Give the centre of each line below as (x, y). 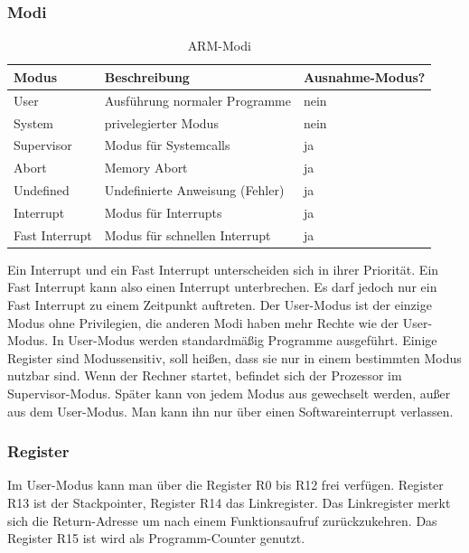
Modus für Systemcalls (167, 145)
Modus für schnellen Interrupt (188, 234)
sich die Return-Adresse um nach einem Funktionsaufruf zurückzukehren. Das (222, 520)
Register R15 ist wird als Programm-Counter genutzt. (156, 538)
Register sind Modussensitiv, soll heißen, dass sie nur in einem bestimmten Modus (234, 357)
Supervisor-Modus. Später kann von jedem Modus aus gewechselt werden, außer (229, 393)
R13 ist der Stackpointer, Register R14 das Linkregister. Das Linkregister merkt (229, 502)
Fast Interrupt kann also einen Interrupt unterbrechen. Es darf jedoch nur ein (222, 287)
